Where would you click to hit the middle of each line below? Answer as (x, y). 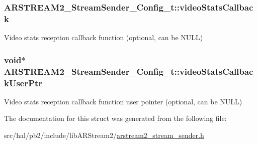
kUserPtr (23, 83)
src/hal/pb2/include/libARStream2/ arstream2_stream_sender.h (104, 135)
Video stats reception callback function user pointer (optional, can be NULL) (123, 101)
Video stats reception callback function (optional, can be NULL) (104, 37)
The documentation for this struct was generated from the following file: (115, 118)
